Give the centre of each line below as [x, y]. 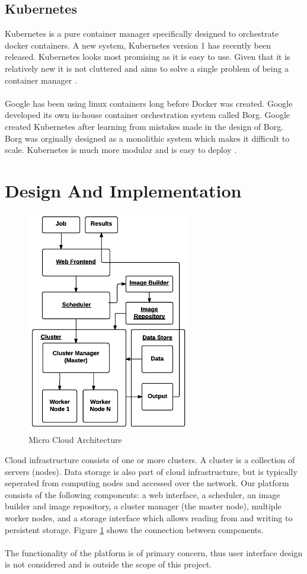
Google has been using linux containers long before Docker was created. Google [149, 103]
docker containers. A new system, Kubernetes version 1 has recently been [138, 45]
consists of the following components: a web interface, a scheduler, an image [143, 494]
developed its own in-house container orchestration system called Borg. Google [148, 115]
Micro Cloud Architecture [75, 440]
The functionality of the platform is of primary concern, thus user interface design [154, 552]
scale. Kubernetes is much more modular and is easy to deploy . [121, 150]
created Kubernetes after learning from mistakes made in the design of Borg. [144, 126]
